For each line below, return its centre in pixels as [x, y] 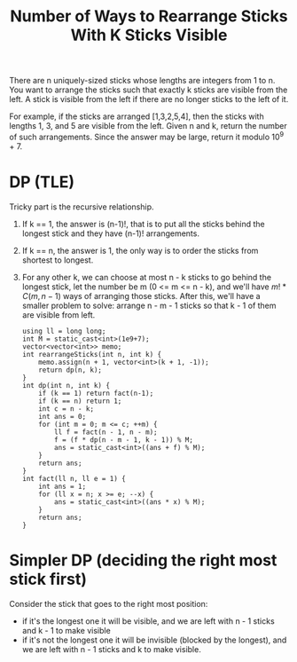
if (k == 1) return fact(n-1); [96, 393]
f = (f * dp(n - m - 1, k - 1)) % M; [124, 440]
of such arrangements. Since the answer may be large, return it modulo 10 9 [147, 136]
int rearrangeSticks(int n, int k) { [92, 354]
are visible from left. [59, 315]
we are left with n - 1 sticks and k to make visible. [111, 649]
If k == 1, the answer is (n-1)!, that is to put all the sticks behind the [144, 224]
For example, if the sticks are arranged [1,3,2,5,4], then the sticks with [137, 116]
